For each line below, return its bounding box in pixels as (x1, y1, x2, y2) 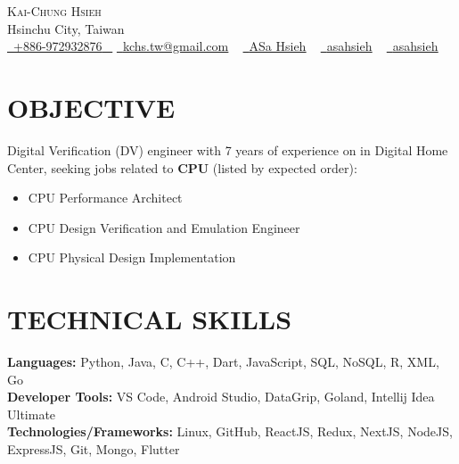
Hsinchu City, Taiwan (7, 19, 125, 37)
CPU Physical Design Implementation (28, 248, 236, 267)
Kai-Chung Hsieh (7, 2, 102, 20)
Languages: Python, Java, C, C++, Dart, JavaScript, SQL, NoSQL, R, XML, (7, 352, 439, 370)
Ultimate (7, 404, 56, 423)
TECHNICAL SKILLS (7, 301, 292, 337)
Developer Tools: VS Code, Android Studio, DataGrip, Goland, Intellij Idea (7, 387, 435, 406)
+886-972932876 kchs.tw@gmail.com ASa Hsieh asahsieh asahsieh (13, 37, 439, 55)
